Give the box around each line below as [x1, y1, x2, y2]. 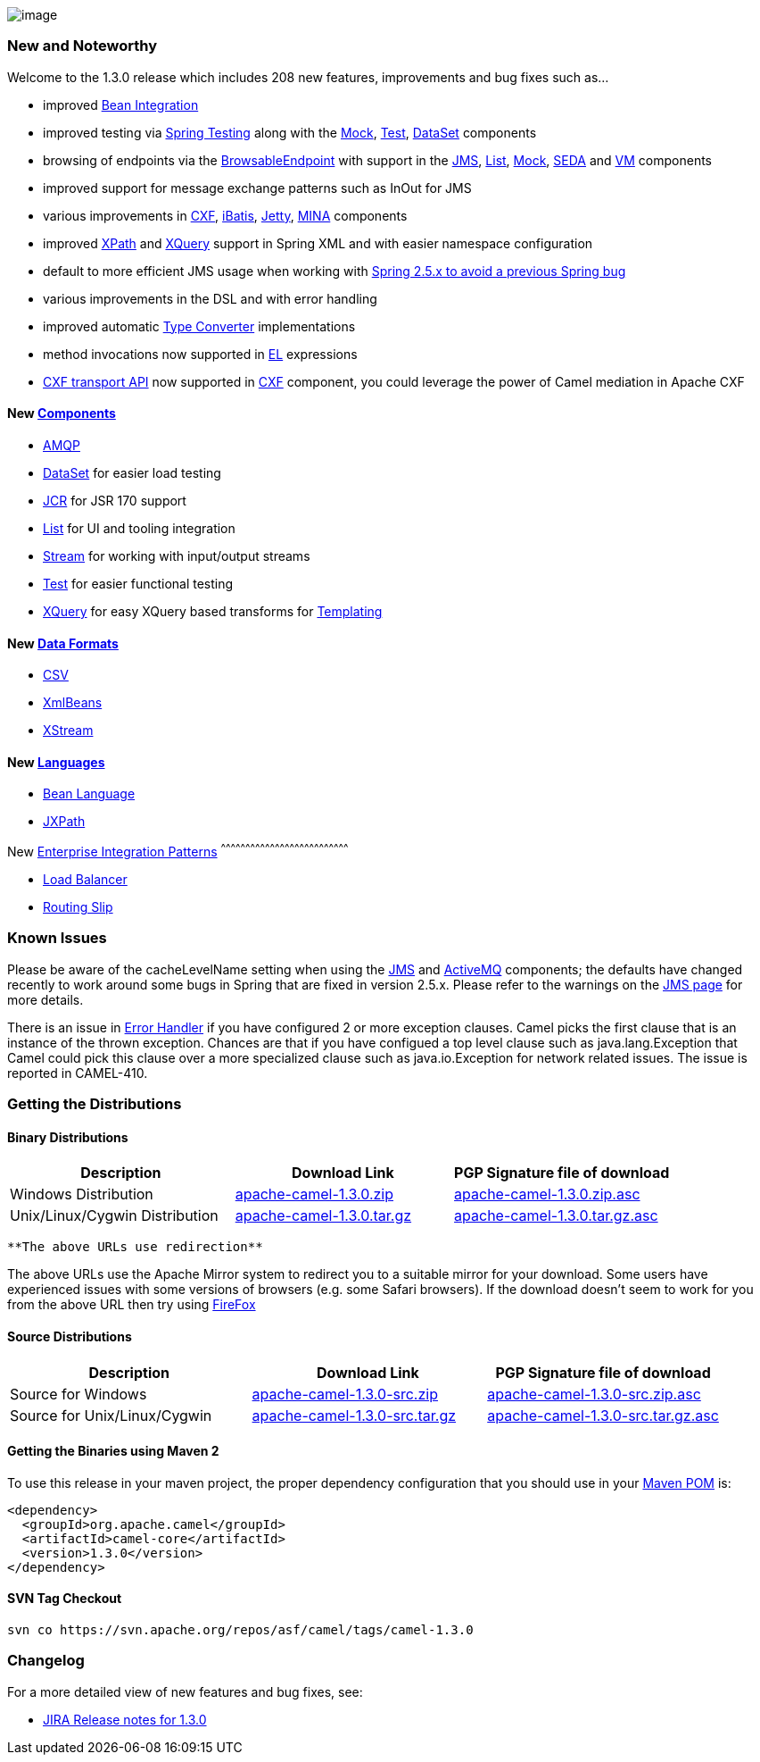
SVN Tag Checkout [7, 1591, 122, 1607]
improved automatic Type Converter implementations [43, 318, 356, 334]
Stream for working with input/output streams [43, 547, 310, 564]
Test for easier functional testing [43, 575, 234, 591]
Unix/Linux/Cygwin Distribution [10, 1207, 219, 1225]
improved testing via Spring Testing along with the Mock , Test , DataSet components [43, 124, 537, 140]
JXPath [43, 814, 86, 830]
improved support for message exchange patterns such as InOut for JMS [43, 180, 472, 196]
